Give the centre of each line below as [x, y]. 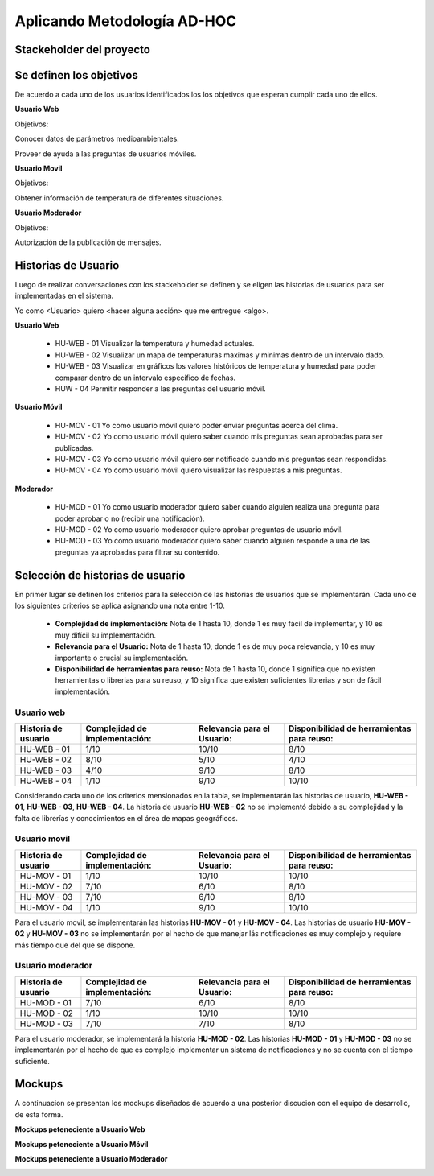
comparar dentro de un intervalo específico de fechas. [145, 378]
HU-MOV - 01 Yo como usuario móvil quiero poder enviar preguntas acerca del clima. [197, 425]
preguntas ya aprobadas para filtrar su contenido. [137, 552]
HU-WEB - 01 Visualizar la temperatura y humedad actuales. [155, 344]
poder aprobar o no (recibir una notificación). [130, 518]
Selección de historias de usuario [100, 575]
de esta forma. [39, 1114]
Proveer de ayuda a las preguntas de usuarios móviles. [106, 154]
